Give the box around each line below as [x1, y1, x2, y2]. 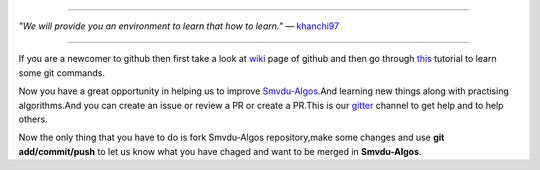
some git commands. [18, 66, 105, 79]
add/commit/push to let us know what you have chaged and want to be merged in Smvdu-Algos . [18, 145, 422, 157]
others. [18, 113, 49, 125]
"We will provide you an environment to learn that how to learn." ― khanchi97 [18, 20, 340, 32]
